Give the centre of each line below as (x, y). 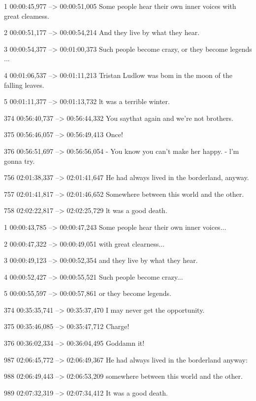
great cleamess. (27, 16)
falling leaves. (24, 85)
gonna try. (19, 161)
